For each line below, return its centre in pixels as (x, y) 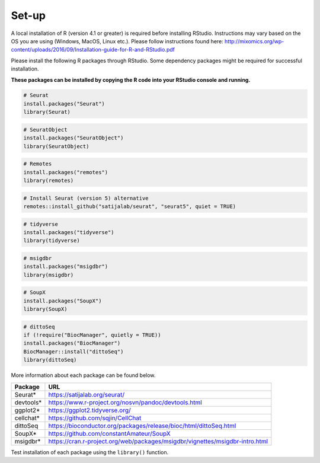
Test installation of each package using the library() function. (90, 452)
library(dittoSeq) (50, 360)
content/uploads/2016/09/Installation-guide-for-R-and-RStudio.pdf (93, 50)
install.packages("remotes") (66, 172)
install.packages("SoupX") (63, 301)
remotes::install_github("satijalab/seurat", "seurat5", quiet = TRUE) (130, 206)
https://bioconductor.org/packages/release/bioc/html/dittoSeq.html (142, 426)
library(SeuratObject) (56, 146)
